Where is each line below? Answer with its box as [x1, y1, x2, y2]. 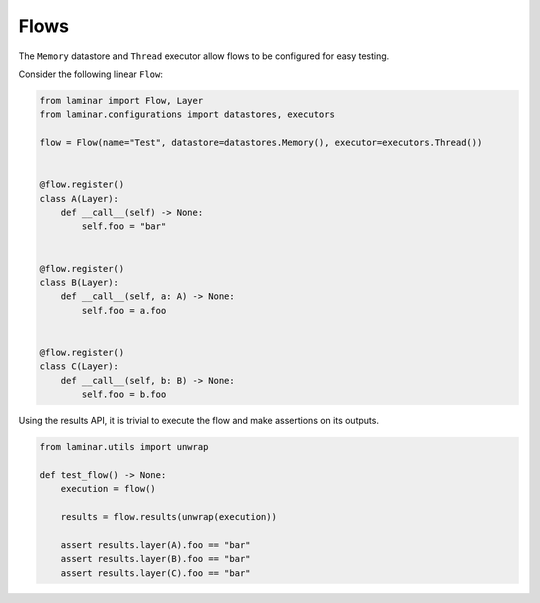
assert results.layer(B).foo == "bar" [60, 553, 251, 565]
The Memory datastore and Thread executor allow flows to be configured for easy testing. [18, 50, 390, 62]
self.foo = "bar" [81, 221, 167, 232]
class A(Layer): [39, 193, 120, 204]
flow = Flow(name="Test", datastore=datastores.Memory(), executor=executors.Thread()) [39, 137, 483, 149]
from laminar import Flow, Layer [39, 95, 204, 106]
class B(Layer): [39, 277, 120, 288]
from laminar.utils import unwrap [39, 441, 209, 453]
